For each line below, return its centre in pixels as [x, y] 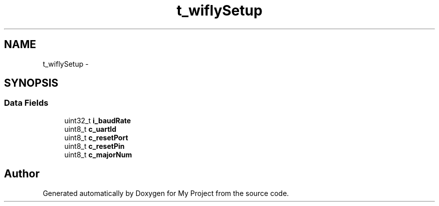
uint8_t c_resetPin [94, 146]
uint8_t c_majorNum [98, 154]
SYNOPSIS [31, 83]
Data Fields [26, 103]
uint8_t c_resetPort [96, 137]
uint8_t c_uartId [90, 129]
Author [22, 174]
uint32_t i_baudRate [98, 120]
